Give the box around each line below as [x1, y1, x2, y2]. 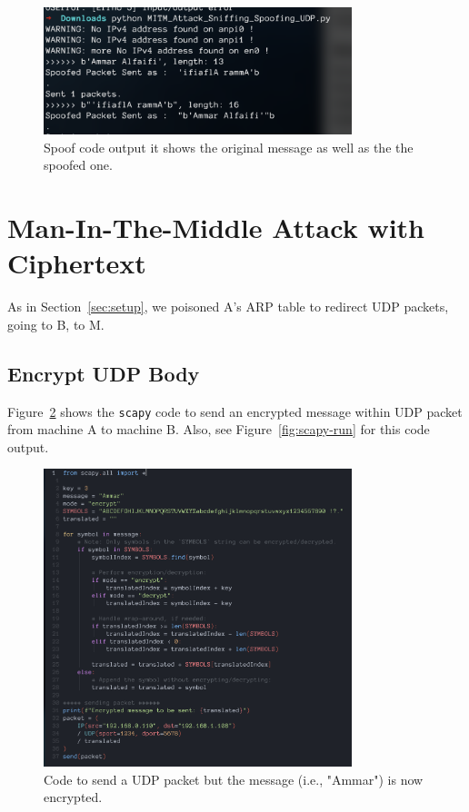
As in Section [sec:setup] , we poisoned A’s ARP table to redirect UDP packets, [7, 297, 449, 316]
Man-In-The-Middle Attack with [7, 209, 425, 246]
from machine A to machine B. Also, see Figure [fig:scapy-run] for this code [7, 420, 430, 439]
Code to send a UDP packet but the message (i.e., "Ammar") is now [44, 769, 424, 788]
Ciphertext [7, 244, 146, 282]
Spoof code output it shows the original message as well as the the [44, 137, 414, 156]
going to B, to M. [7, 314, 105, 333]
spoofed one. [44, 155, 113, 174]
